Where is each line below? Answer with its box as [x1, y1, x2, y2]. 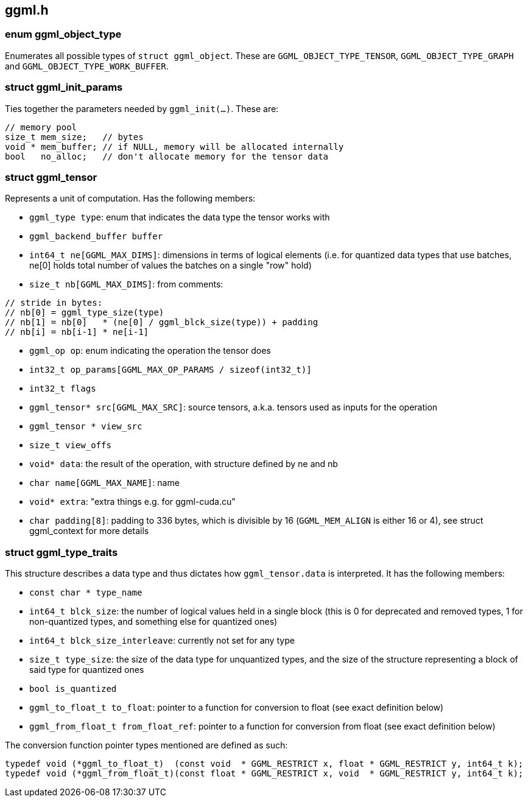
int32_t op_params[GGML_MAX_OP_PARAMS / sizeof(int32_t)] [29, 365, 312, 375]
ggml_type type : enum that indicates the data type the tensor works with [29, 212, 330, 223]
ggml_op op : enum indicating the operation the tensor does [29, 345, 271, 356]
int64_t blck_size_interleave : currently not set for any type [29, 635, 295, 646]
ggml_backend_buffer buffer [29, 231, 163, 242]
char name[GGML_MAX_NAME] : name [29, 477, 180, 488]
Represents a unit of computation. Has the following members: [5, 193, 256, 204]
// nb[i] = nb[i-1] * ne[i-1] [5, 327, 149, 337]
